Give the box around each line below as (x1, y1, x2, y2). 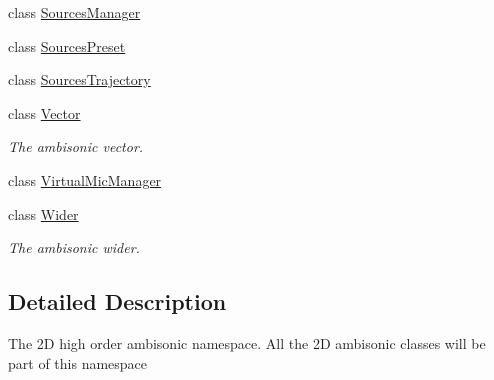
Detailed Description (8, 286, 227, 317)
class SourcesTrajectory (8, 69, 151, 90)
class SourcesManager (8, 2, 141, 22)
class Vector (8, 102, 81, 123)
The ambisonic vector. (8, 136, 144, 157)
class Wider (8, 203, 79, 224)
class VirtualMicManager (8, 169, 162, 190)
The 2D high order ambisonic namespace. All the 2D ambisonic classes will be (8, 332, 486, 353)
